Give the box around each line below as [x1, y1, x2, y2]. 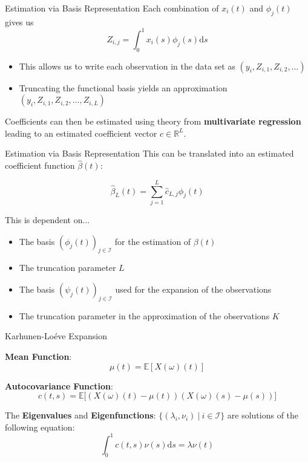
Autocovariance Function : [5, 379, 113, 392]
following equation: [5, 420, 75, 433]
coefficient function [5, 159, 75, 172]
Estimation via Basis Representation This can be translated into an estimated [5, 147, 294, 160]
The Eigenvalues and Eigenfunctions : [5, 409, 156, 421]
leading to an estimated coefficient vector [5, 126, 157, 139]
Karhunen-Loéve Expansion [5, 330, 107, 342]
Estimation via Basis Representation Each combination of [5, 2, 219, 14]
